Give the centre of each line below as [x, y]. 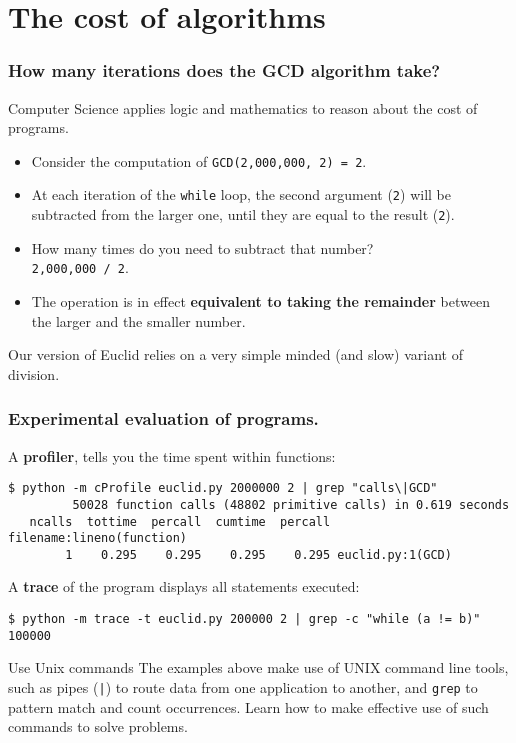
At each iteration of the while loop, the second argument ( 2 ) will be [241, 194]
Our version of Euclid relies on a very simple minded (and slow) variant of [235, 354]
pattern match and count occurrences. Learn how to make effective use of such [248, 706]
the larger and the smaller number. [138, 320]
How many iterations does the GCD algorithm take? [224, 70]
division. [34, 373]
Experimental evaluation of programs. [163, 418]
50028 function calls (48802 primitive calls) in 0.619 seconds [291, 504]
